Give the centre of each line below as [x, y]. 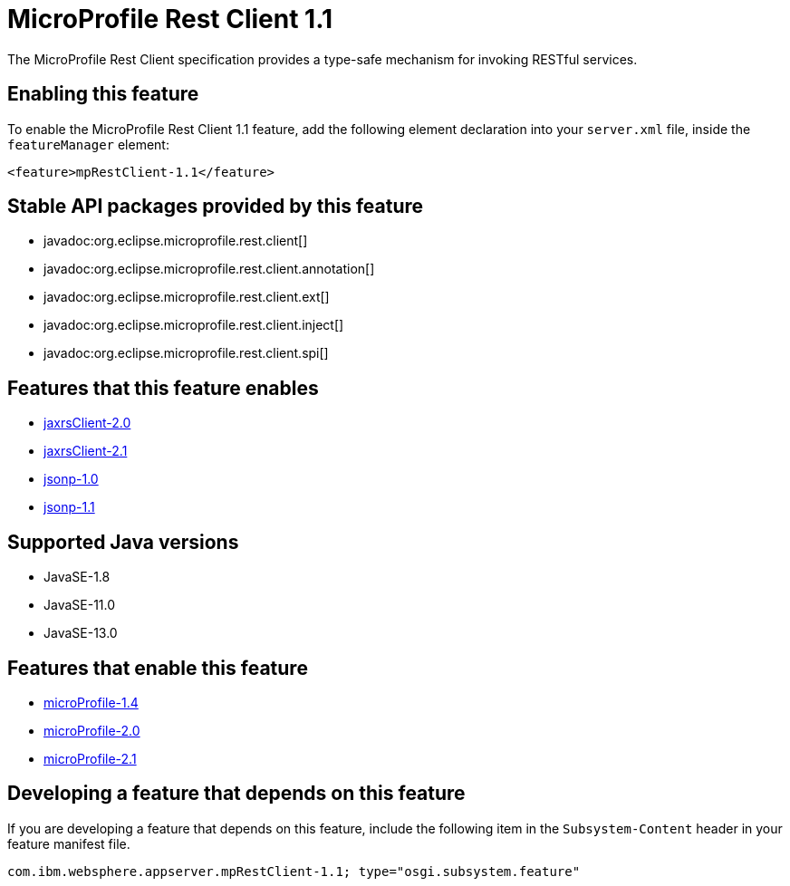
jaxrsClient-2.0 [87, 423]
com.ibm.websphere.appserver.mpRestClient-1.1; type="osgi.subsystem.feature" [294, 871]
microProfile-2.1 [90, 758]
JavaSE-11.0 [80, 605]
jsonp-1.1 [69, 507]
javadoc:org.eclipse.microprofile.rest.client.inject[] [194, 325]
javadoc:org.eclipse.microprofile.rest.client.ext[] [187, 297]
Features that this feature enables [163, 388]
